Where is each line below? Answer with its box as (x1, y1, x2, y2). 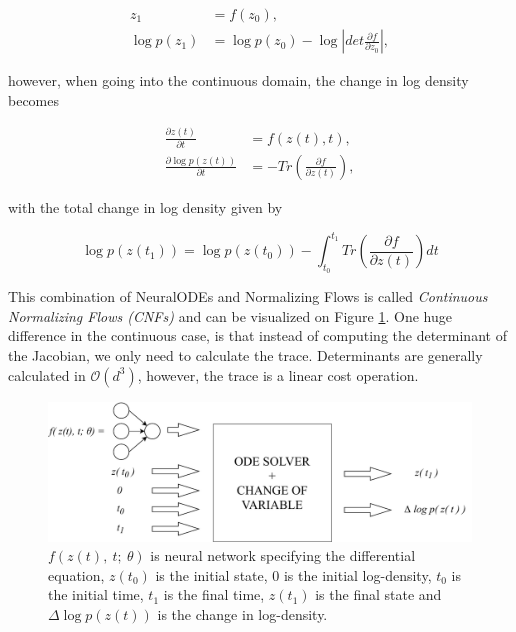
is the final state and (315, 584, 442, 605)
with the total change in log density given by (8, 197, 283, 217)
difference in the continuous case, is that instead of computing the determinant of (8, 325, 507, 346)
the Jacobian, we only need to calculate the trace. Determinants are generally (8, 345, 483, 366)
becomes (8, 89, 60, 110)
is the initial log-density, (283, 564, 432, 585)
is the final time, (163, 584, 265, 605)
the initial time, (48, 584, 144, 605)
